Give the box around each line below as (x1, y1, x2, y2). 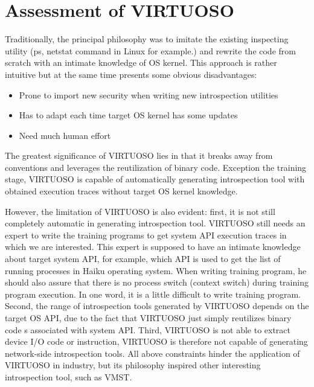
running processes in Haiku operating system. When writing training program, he (5, 264, 307, 277)
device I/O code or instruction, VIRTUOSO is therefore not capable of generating (5, 335, 308, 348)
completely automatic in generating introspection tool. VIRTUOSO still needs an (5, 217, 306, 229)
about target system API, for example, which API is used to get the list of (5, 252, 281, 265)
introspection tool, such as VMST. (5, 370, 132, 383)
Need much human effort (19, 129, 111, 141)
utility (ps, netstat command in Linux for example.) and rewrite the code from (5, 44, 296, 57)
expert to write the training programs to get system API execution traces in (5, 228, 287, 241)
